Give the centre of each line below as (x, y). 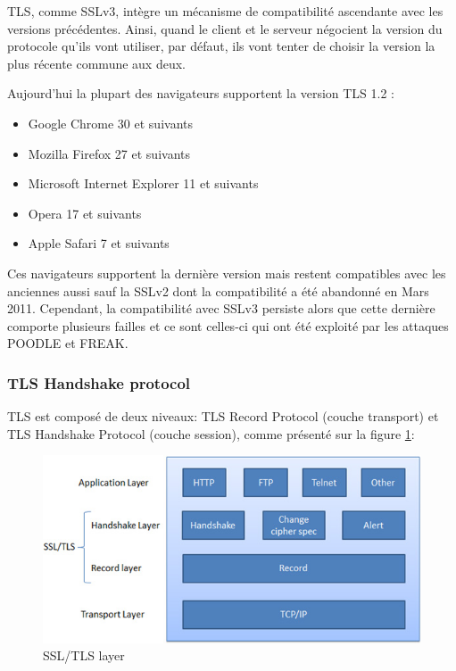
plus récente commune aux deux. (96, 63)
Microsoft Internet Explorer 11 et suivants (143, 183)
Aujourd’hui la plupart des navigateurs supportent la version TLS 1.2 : (201, 93)
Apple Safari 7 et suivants (99, 243)
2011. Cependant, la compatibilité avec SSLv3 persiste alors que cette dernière (221, 308)
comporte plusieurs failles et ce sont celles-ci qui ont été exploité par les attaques (228, 325)
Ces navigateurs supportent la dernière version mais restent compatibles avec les (227, 273)
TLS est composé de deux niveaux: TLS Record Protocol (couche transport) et (223, 416)
